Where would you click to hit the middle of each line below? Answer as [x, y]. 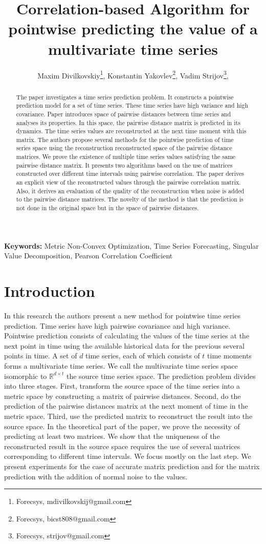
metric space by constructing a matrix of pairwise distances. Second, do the [123, 396]
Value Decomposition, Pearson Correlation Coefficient [88, 256]
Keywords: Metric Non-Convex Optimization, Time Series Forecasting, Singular [131, 245]
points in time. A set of [41, 356]
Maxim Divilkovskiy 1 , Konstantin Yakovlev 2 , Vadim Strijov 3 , [133, 74]
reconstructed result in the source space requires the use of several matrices [122, 446]
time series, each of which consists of [143, 356]
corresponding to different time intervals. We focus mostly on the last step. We [128, 456]
